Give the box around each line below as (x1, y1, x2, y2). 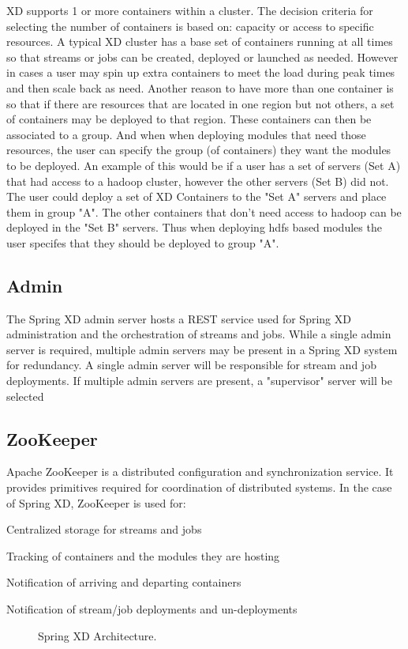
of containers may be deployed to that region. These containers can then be (6, 111, 372, 127)
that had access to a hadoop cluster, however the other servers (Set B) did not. (6, 172, 389, 189)
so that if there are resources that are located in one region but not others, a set (6, 95, 395, 111)
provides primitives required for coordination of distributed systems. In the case (6, 479, 392, 496)
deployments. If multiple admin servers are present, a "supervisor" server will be (6, 372, 392, 389)
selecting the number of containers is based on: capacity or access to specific (6, 17, 374, 34)
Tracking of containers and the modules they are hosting (6, 547, 280, 564)
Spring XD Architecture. (38, 627, 157, 643)
